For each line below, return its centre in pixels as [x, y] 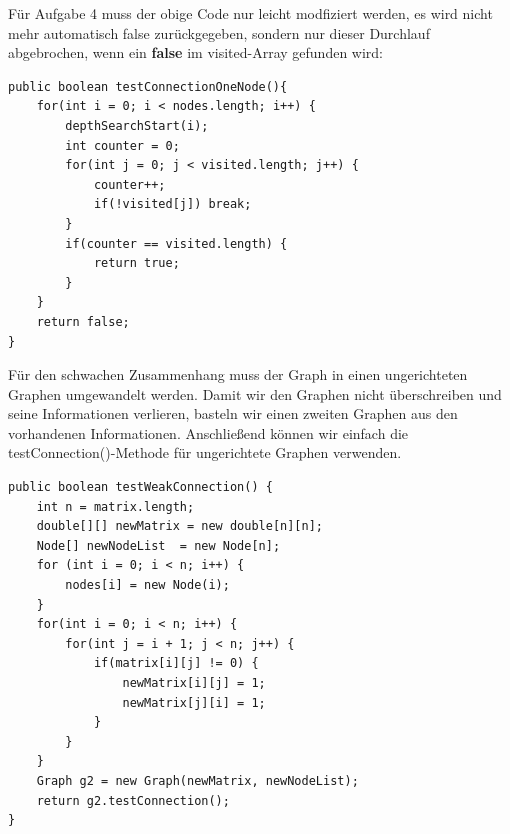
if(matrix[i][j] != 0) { [176, 663]
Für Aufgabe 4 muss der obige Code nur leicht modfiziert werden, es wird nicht [250, 13]
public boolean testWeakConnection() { [140, 487]
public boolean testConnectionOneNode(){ [148, 86]
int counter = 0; [122, 145]
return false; [83, 321]
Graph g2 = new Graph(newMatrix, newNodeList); [197, 780]
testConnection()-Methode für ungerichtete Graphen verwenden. [205, 452]
